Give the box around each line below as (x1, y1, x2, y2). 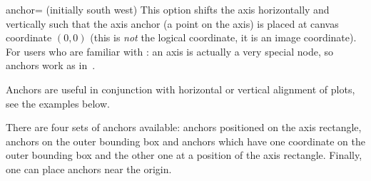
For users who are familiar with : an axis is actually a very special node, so (6, 43, 333, 58)
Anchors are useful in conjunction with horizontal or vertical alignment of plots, (6, 81, 355, 96)
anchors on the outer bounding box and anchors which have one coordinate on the (6, 133, 365, 148)
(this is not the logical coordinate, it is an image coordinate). (90, 30, 357, 45)
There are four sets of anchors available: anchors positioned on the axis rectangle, (6, 120, 362, 135)
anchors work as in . (6, 58, 96, 73)
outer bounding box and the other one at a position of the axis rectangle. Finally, (6, 148, 362, 162)
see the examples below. (6, 95, 110, 110)
